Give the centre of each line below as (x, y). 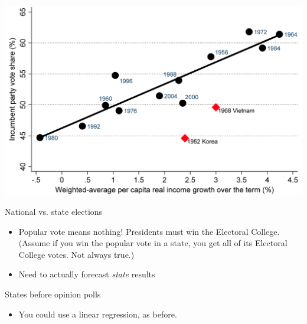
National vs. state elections (54, 211)
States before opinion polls (53, 294)
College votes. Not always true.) (76, 254)
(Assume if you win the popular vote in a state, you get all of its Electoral (153, 243)
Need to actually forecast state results (87, 274)
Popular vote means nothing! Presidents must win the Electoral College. (149, 231)
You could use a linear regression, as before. (98, 314)
